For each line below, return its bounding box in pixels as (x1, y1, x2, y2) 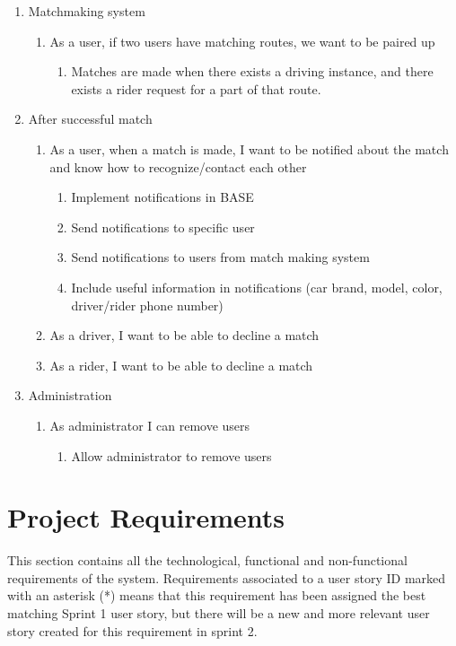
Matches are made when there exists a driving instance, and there (71, 62, 434, 81)
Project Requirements (7, 499, 285, 536)
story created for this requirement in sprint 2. (7, 621, 258, 640)
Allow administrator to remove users (71, 446, 272, 465)
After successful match (28, 109, 153, 128)
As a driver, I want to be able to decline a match (49, 326, 320, 345)
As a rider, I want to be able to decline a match (49, 355, 313, 374)
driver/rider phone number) (71, 295, 224, 314)
